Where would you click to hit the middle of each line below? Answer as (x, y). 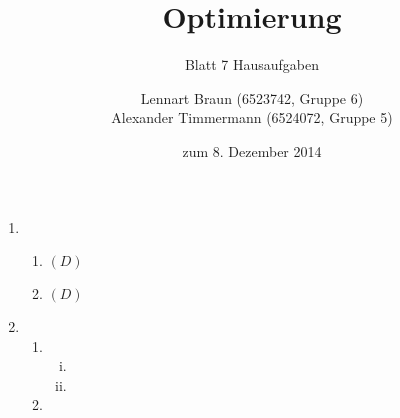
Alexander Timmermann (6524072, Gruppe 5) (252, 117)
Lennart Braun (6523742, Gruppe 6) (252, 97)
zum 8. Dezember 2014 (252, 150)
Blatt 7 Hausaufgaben (252, 64)
